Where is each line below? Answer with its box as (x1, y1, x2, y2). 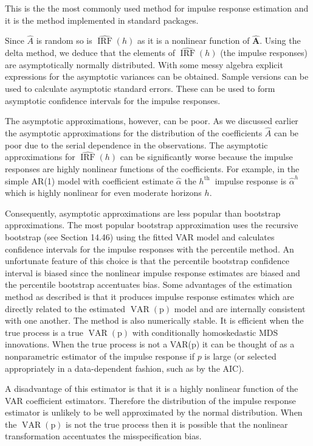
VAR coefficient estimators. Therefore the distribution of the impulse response (5, 394, 296, 406)
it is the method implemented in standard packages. (5, 13, 199, 26)
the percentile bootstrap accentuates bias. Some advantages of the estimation (5, 278, 292, 291)
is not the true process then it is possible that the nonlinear (66, 417, 288, 430)
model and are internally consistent (174, 302, 306, 315)
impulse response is (215, 174, 287, 187)
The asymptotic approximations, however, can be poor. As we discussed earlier (5, 114, 298, 127)
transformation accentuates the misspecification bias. (5, 430, 202, 442)
